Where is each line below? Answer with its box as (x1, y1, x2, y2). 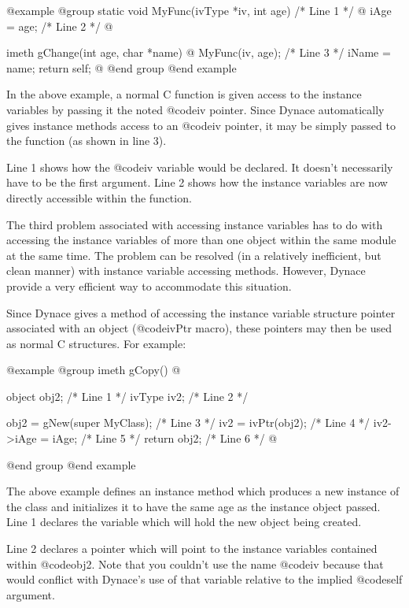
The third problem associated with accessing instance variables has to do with (6, 216, 383, 232)
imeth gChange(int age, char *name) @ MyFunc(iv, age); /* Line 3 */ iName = (6, 44, 391, 61)
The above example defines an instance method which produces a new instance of (6, 483, 400, 499)
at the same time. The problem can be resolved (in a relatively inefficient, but (6, 247, 381, 263)
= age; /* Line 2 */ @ (6, 17, 113, 34)
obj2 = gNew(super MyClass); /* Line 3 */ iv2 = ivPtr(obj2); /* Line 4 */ (6, 414, 370, 431)
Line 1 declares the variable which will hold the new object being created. (6, 513, 362, 530)
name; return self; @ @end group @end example (6, 59, 237, 76)
